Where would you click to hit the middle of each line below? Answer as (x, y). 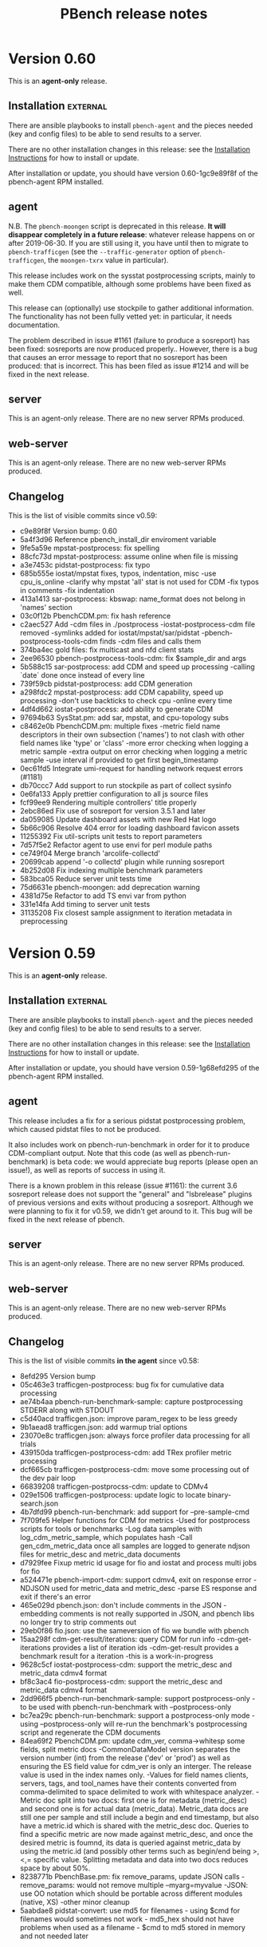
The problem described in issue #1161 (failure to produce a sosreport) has (129, 340)
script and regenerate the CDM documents (90, 1732)
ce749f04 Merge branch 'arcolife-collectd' (90, 853)
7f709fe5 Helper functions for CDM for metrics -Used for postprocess (135, 1520)
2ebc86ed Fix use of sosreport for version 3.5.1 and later (113, 811)
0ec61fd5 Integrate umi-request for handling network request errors (131, 768)
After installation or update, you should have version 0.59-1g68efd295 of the (134, 1067)
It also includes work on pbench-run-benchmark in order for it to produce (129, 1144)
